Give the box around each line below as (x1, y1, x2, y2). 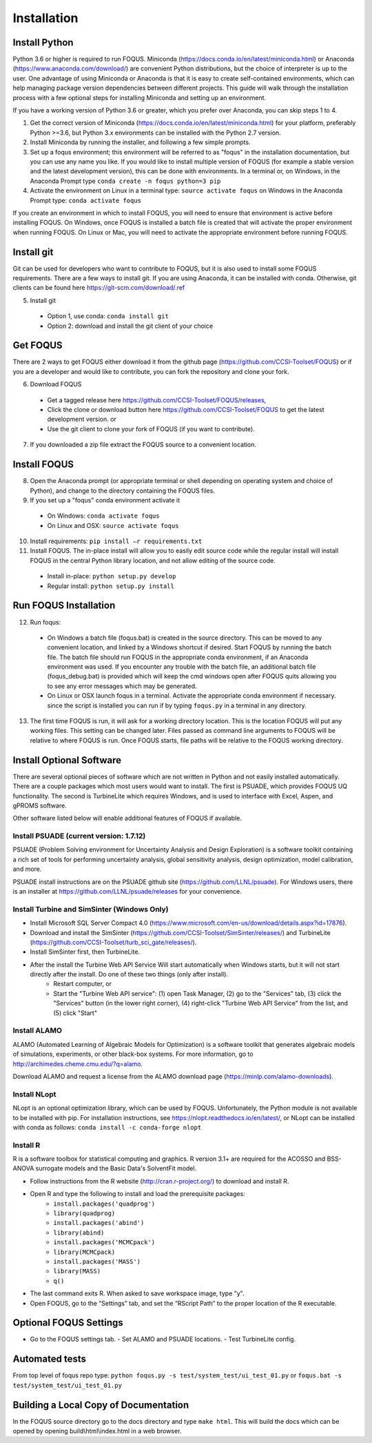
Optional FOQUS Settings (12, 1317, 123, 1328)
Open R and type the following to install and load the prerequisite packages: (30, 1190, 246, 1198)
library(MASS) (53, 1267, 101, 1275)
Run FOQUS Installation (12, 600, 116, 611)
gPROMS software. (12, 801, 67, 809)
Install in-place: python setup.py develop (47, 572, 176, 580)
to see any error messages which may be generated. (47, 682, 197, 690)
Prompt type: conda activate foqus (30, 196, 141, 204)
